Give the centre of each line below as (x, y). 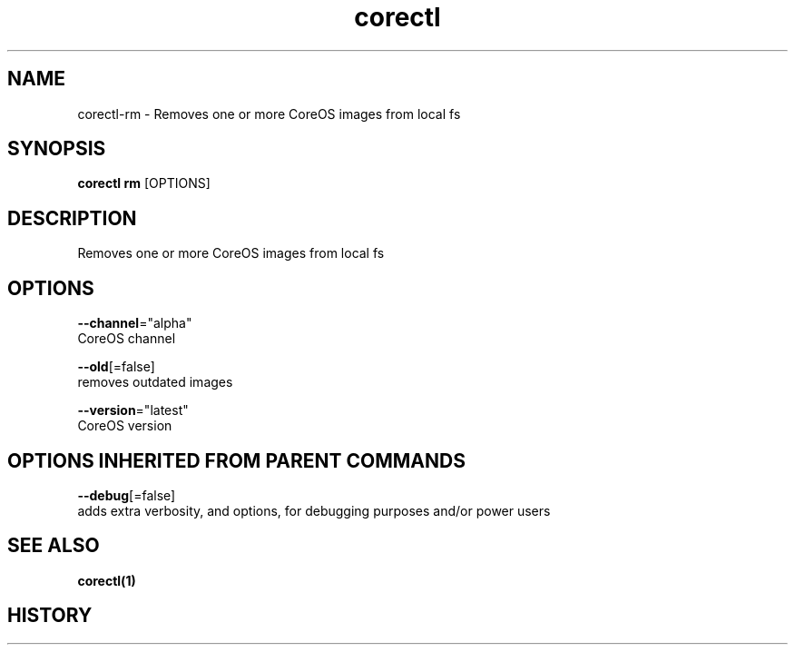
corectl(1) (107, 580)
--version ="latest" (133, 410)
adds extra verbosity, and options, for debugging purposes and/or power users (314, 510)
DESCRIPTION (72, 218)
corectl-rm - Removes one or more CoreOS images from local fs (269, 114)
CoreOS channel (127, 339)
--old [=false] (116, 367)
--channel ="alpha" (135, 323)
